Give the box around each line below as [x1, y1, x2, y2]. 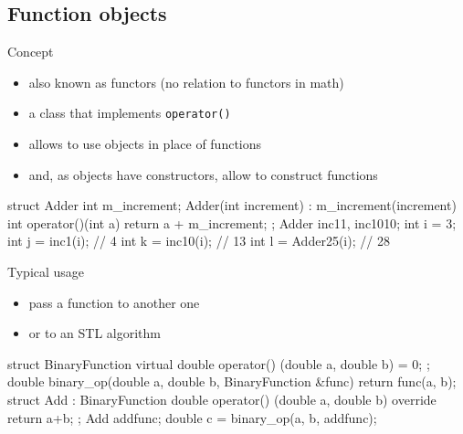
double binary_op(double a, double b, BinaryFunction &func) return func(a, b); [7, 372, 457, 391]
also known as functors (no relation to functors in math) [28, 72, 344, 91]
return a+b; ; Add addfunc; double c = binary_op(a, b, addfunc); [7, 408, 377, 427]
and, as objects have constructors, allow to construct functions [28, 164, 378, 184]
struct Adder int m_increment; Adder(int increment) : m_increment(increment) [7, 196, 457, 215]
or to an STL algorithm [28, 323, 161, 343]
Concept [7, 42, 54, 61]
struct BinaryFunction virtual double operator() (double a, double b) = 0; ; [7, 354, 430, 373]
